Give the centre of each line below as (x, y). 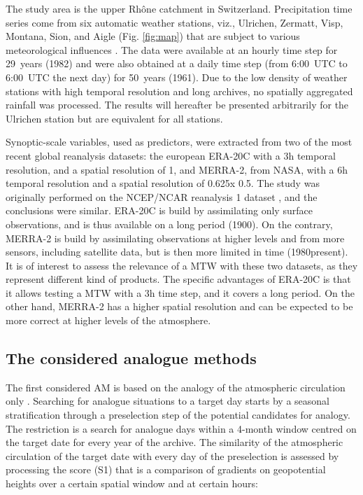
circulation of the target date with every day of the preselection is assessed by (172, 455)
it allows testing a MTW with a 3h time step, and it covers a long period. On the (180, 292)
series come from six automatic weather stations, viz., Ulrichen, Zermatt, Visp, (175, 22)
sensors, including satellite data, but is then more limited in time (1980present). (177, 252)
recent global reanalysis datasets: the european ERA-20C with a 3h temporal (171, 155)
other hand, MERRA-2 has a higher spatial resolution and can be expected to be (179, 306)
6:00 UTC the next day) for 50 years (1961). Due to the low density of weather (177, 77)
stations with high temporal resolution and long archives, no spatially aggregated (179, 91)
